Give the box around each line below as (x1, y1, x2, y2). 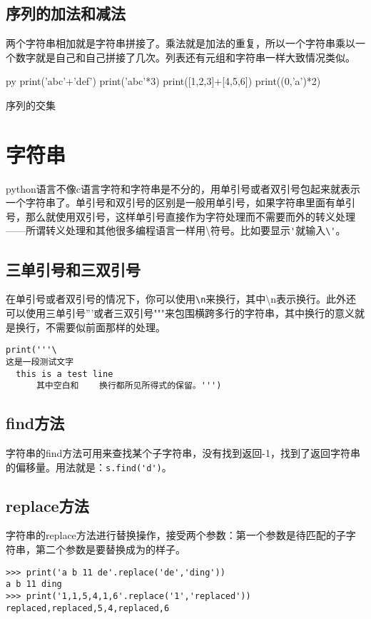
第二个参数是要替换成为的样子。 (35, 542, 185, 557)
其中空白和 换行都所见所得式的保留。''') (36, 381, 222, 391)
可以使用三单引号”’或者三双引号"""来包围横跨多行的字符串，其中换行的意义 (6, 306, 355, 320)
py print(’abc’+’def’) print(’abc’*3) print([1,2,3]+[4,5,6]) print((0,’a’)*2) (6, 74, 321, 89)
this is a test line (16, 368, 113, 379)
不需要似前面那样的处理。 (45, 319, 166, 334)
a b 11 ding (6, 579, 62, 590)
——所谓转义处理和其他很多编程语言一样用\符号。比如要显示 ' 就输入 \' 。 (6, 223, 346, 238)
